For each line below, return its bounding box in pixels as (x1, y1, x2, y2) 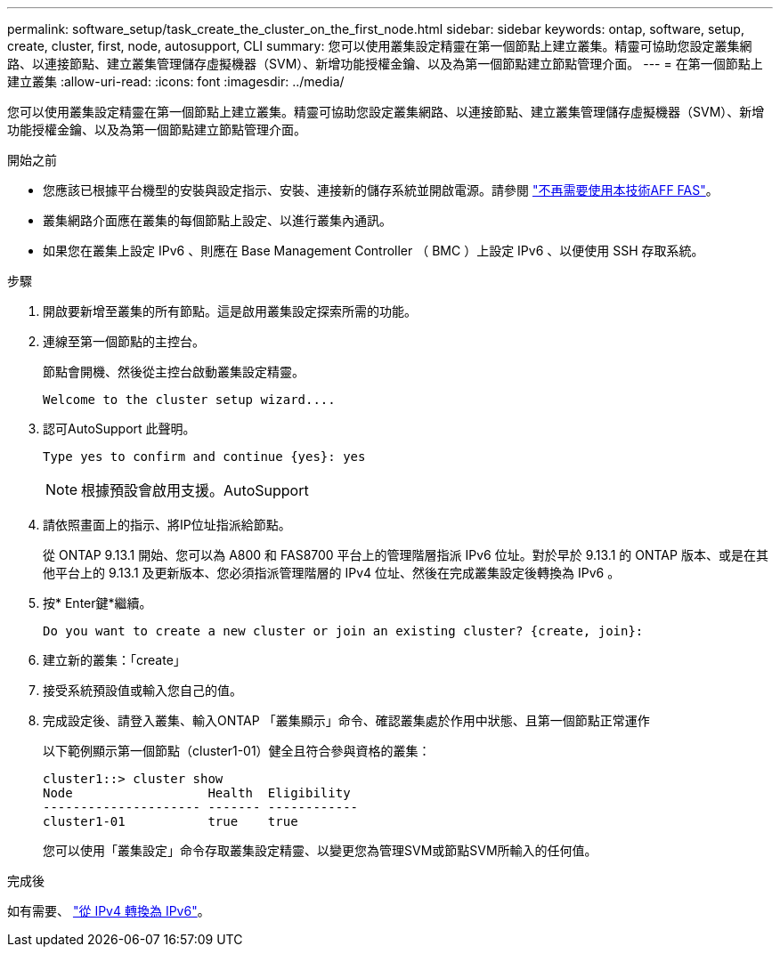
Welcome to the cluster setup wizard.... (43, 392, 336, 407)
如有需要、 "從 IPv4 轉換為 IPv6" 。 (7, 903, 210, 918)
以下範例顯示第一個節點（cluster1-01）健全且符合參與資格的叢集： (43, 743, 431, 758)
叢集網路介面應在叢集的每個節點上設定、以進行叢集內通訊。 (43, 213, 392, 228)
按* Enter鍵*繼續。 (43, 595, 152, 610)
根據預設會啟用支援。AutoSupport (81, 481, 309, 499)
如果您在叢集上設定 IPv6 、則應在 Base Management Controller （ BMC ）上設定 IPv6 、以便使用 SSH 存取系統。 (43, 243, 704, 258)
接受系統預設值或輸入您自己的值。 (43, 683, 242, 698)
